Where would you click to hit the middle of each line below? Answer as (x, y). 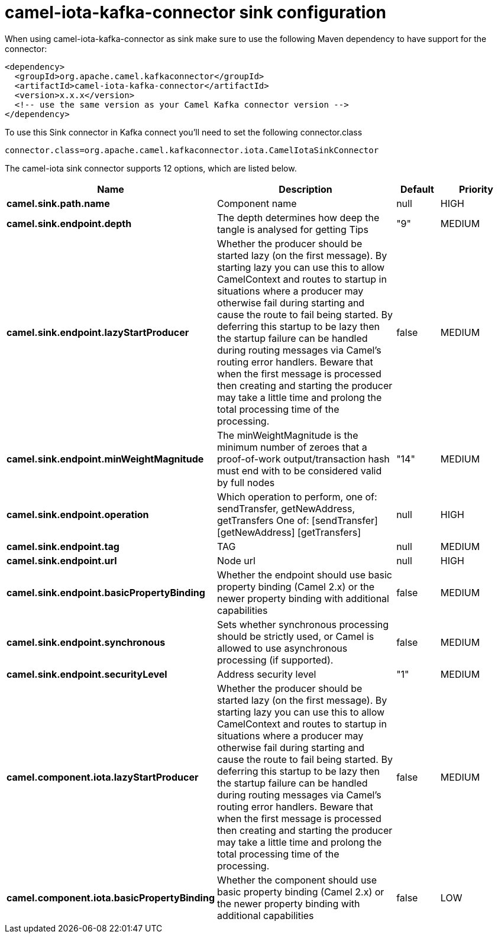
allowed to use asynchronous (282, 648)
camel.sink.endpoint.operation (78, 514)
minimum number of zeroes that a (292, 447)
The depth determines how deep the (298, 217)
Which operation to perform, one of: (297, 497)
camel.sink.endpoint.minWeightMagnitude (105, 459)
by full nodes (246, 482)
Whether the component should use (297, 880)
